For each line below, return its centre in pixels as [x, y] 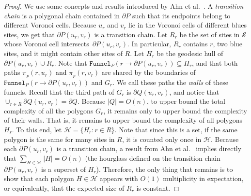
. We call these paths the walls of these [170, 82]
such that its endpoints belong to [181, 15]
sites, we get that [29, 34]
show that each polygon [39, 178]
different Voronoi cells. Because [50, 25]
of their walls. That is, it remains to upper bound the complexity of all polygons [123, 120]
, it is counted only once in [162, 139]
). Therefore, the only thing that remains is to [165, 169]
